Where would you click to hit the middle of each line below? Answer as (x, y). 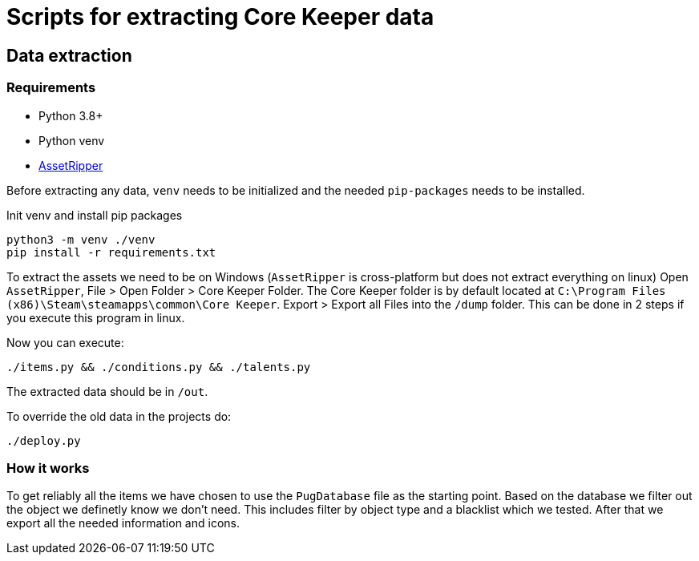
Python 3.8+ (71, 115)
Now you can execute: (65, 342)
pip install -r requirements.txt (111, 252)
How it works (48, 468)
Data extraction (69, 55)
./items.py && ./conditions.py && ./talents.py (159, 367)
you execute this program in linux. (96, 317)
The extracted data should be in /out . (107, 391)
